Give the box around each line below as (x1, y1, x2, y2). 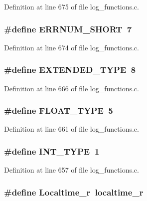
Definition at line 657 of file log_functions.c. (4, 165, 139, 175)
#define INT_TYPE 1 (4, 145, 100, 157)
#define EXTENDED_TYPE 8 (4, 63, 136, 76)
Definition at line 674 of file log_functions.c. (4, 42, 139, 52)
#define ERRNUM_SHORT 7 (4, 22, 132, 35)
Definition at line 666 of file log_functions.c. (4, 83, 139, 93)
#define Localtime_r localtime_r (4, 186, 144, 198)
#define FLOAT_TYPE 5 (4, 104, 113, 117)
